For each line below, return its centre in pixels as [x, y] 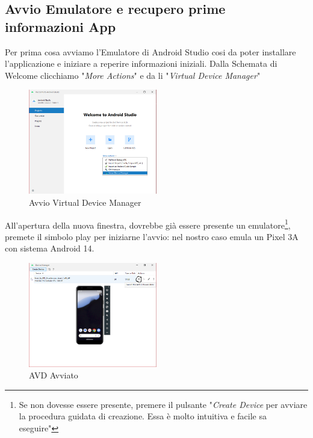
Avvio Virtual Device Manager [85, 202]
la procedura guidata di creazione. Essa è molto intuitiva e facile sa [143, 416]
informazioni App [60, 26]
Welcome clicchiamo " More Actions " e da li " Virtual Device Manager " [133, 75]
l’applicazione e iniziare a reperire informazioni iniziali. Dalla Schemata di [141, 63]
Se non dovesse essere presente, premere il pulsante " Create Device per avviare [163, 404]
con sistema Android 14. [50, 248]
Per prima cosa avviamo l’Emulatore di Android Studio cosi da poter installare [150, 51]
